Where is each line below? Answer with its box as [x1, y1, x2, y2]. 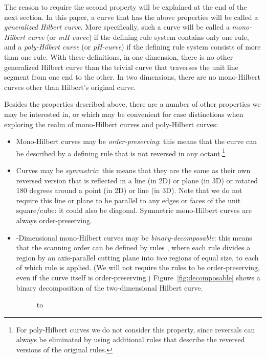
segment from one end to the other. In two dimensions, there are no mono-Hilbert [4, 71, 260, 82]
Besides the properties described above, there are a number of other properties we [4, 99, 261, 109]
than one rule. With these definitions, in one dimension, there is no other [4, 51, 233, 62]
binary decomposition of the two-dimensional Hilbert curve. [16, 282, 203, 293]
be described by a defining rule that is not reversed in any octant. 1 [16, 146, 226, 158]
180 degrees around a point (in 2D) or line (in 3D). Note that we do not [16, 185, 242, 196]
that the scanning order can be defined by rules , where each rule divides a [16, 242, 251, 253]
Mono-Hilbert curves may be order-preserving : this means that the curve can [16, 136, 257, 147]
